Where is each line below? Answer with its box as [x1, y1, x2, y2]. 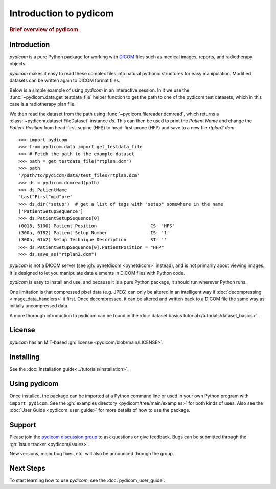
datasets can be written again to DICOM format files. [9, 77, 120, 84]
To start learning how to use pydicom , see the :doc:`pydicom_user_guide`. [9, 477, 166, 483]
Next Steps [9, 463, 45, 473]
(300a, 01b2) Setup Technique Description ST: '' [18, 237, 167, 243]
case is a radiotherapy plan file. [9, 101, 76, 107]
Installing [9, 352, 40, 361]
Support [9, 420, 36, 429]
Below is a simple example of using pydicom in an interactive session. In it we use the [9, 87, 190, 93]
